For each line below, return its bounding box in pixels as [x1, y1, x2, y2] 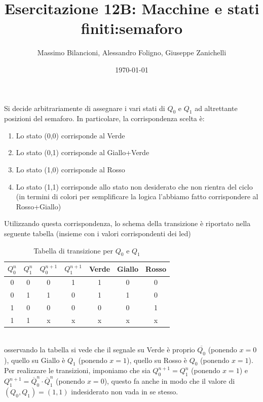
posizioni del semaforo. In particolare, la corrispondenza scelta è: [4, 113, 205, 124]
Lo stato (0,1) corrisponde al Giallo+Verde [16, 147, 149, 158]
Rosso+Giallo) [16, 201, 61, 211]
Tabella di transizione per [33, 245, 114, 255]
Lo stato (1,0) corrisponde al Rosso [16, 164, 125, 175]
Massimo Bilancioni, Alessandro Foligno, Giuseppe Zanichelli [37, 47, 227, 58]
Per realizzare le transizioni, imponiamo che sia [4, 365, 151, 376]
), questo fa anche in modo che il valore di [104, 376, 235, 386]
